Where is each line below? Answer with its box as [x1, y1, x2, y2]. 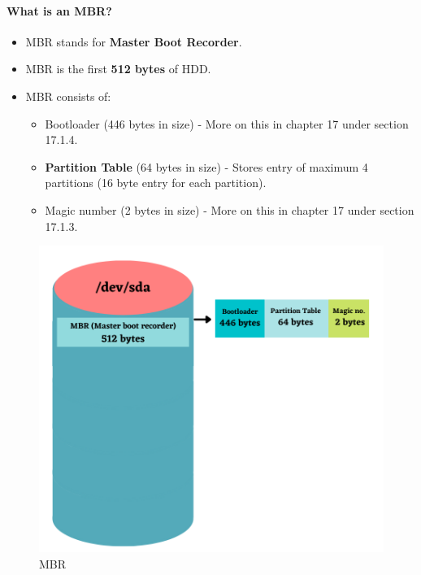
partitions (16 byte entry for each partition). [45, 174, 267, 191]
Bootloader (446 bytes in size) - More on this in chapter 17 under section [45, 115, 409, 132]
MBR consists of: [25, 87, 111, 104]
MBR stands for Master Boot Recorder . [25, 33, 242, 50]
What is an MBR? [7, 2, 112, 19]
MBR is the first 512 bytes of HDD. [25, 60, 211, 77]
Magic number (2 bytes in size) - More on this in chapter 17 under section [45, 201, 414, 218]
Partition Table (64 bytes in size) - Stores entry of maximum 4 [45, 158, 368, 175]
